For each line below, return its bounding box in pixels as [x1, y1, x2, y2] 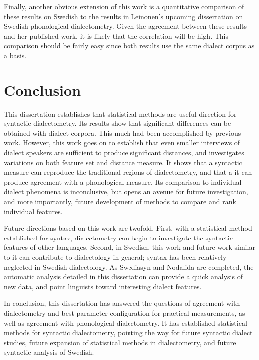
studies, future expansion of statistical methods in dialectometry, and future [4, 337, 236, 347]
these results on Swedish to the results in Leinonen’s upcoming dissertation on [4, 11, 243, 21]
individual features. [4, 206, 63, 216]
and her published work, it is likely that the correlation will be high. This [4, 30, 228, 41]
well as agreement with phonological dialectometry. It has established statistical [4, 317, 247, 328]
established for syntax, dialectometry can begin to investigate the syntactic [4, 232, 233, 242]
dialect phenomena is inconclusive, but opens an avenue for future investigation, [4, 186, 248, 197]
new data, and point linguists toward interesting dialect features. [4, 281, 202, 291]
